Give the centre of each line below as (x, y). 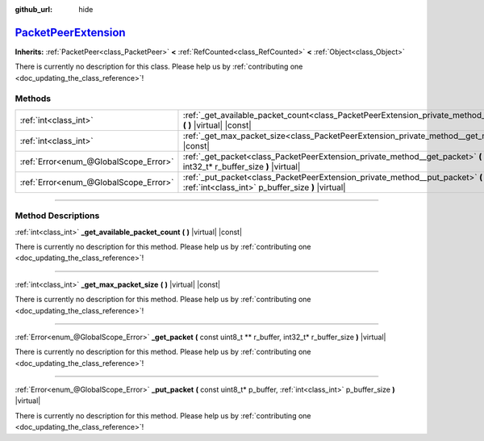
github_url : (33, 9)
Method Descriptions (57, 216)
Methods (33, 99)
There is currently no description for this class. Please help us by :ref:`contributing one (159, 67)
